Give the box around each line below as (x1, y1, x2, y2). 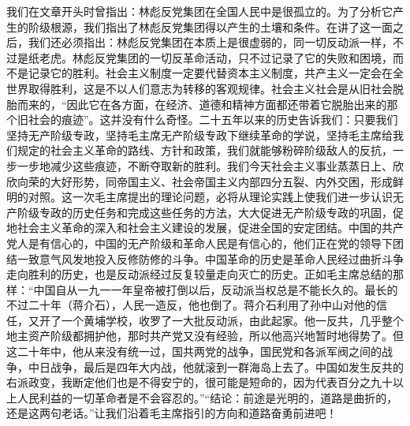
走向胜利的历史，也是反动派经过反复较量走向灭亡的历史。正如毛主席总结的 (6, 266, 393, 282)
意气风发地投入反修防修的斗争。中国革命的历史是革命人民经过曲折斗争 (39, 250, 404, 267)
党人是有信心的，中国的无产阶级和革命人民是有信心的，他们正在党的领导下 (6, 234, 393, 251)
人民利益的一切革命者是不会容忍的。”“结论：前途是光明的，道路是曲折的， (17, 389, 398, 405)
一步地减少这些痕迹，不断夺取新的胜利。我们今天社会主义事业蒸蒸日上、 (17, 157, 393, 174)
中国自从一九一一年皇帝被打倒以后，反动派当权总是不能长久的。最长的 (33, 281, 398, 297)
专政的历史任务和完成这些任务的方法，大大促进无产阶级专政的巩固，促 (39, 204, 404, 220)
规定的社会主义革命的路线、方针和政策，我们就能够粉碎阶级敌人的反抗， (17, 142, 393, 159)
